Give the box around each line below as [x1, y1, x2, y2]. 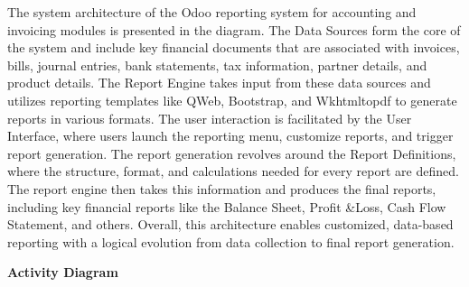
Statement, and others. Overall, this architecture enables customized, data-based [7, 215, 454, 234]
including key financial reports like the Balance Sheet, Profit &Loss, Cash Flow [7, 197, 446, 216]
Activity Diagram [7, 263, 118, 282]
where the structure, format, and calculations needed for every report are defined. [7, 162, 459, 181]
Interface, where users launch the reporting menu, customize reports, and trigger [7, 126, 454, 145]
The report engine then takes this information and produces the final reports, [7, 179, 436, 198]
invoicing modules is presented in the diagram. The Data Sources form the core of [7, 20, 461, 39]
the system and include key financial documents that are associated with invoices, [7, 38, 460, 57]
